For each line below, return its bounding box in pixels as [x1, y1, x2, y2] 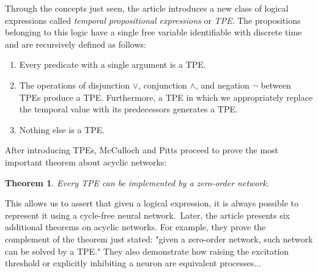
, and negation [195, 78, 250, 91]
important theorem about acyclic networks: [5, 155, 167, 168]
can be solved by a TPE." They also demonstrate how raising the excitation [5, 244, 289, 257]
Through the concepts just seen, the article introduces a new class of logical [5, 2, 289, 14]
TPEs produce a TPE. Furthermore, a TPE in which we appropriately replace [19, 90, 313, 103]
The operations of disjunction [19, 78, 130, 91]
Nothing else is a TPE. [19, 123, 105, 136]
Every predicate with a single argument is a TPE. [19, 58, 206, 71]
